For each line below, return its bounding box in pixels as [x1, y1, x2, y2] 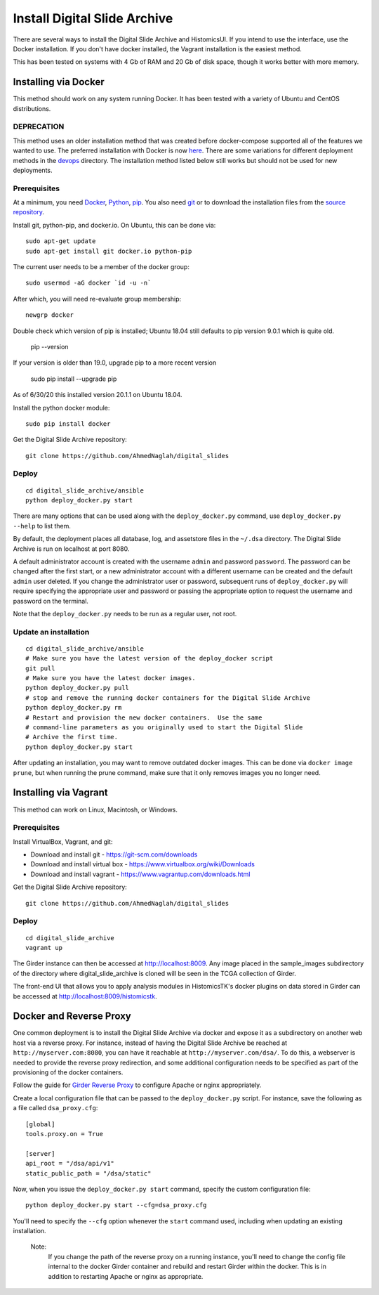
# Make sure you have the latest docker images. [25, 675, 196, 682]
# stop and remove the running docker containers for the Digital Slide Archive [25, 694, 311, 702]
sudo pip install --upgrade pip [30, 375, 117, 383]
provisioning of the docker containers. [13, 1068, 124, 1076]
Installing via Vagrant [13, 787, 108, 799]
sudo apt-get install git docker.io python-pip [25, 247, 192, 255]
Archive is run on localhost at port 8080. [13, 545, 130, 553]
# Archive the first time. [25, 733, 119, 741]
